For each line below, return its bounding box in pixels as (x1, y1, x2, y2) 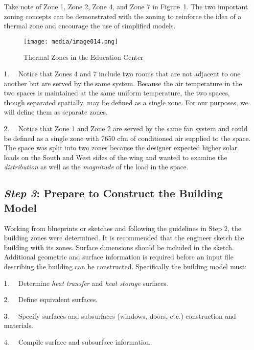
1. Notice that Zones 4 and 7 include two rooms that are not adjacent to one (4, 69, 241, 79)
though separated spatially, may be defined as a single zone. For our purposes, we (4, 97, 248, 107)
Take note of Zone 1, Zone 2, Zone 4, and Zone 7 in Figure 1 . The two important (4, 1, 248, 11)
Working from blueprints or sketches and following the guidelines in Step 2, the (4, 223, 242, 233)
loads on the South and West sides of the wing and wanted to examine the (4, 152, 228, 162)
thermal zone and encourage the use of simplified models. (4, 21, 176, 31)
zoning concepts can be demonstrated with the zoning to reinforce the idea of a (4, 11, 242, 21)
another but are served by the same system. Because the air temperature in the (4, 78, 242, 88)
